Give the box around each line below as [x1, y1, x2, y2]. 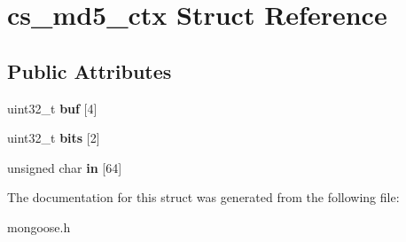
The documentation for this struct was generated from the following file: [7, 188, 400, 207]
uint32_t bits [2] [7, 129, 100, 147]
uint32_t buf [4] [7, 98, 98, 117]
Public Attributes [7, 57, 172, 84]
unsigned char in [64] [7, 158, 122, 176]
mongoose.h [7, 217, 71, 236]
